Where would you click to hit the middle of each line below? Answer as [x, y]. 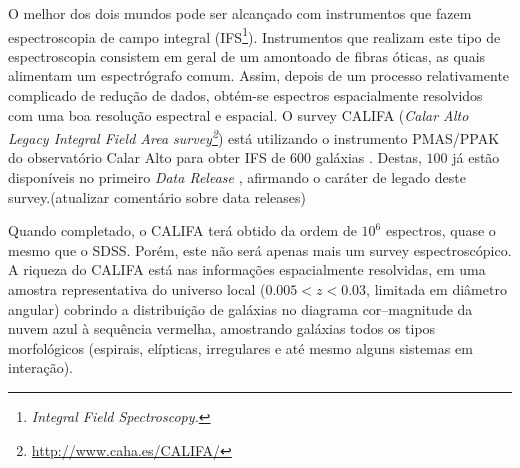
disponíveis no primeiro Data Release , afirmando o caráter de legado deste [237, 177]
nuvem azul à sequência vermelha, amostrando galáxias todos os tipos [222, 328]
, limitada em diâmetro [436, 289]
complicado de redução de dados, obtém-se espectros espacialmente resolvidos [245, 95]
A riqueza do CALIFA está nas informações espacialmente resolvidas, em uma [247, 269]
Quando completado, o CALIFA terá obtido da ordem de [182, 230]
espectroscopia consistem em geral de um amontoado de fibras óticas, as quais [247, 55]
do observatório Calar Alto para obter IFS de [147, 157]
